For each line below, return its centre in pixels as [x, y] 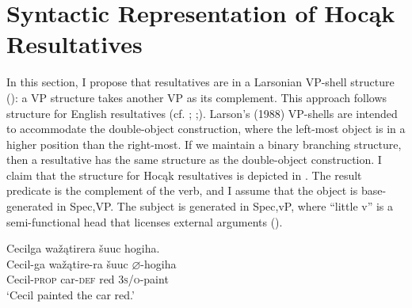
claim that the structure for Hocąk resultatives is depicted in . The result [184, 175]
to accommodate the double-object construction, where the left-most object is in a [206, 129]
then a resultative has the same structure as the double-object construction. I [194, 160]
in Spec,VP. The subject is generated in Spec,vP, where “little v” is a [225, 206]
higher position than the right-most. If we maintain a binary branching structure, [204, 144]
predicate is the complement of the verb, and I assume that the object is [182, 190]
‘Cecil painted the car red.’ [71, 295]
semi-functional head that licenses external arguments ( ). [145, 221]
